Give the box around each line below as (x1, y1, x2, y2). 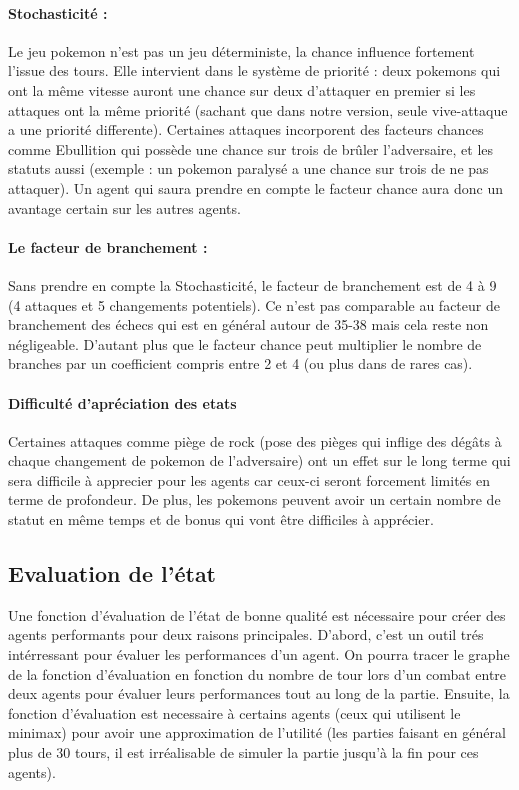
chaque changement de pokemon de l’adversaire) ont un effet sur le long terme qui (8, 450, 511, 471)
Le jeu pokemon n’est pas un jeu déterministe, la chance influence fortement (8, 40, 475, 61)
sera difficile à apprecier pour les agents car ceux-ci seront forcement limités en (8, 469, 491, 490)
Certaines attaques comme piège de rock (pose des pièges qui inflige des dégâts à (8, 430, 502, 451)
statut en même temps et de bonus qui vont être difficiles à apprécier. (8, 509, 434, 530)
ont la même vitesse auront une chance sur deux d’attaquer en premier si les (8, 79, 476, 100)
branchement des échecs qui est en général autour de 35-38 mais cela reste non (8, 314, 489, 335)
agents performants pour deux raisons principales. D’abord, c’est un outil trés (8, 624, 484, 645)
